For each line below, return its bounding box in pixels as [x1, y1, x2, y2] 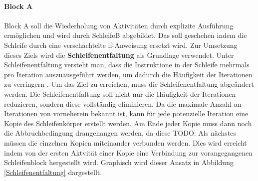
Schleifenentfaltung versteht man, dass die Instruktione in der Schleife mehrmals [4, 59, 250, 70]
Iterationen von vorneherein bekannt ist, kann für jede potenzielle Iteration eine [4, 108, 249, 119]
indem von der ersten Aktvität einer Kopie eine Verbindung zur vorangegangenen [4, 147, 253, 158]
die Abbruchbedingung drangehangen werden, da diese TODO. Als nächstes [4, 128, 236, 138]
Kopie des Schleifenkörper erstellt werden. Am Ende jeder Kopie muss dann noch [4, 118, 252, 128]
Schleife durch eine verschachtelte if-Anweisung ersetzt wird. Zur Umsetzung [4, 39, 238, 50]
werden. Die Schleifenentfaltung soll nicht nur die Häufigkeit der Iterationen [4, 88, 236, 99]
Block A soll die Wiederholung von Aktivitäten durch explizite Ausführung [4, 20, 234, 30]
